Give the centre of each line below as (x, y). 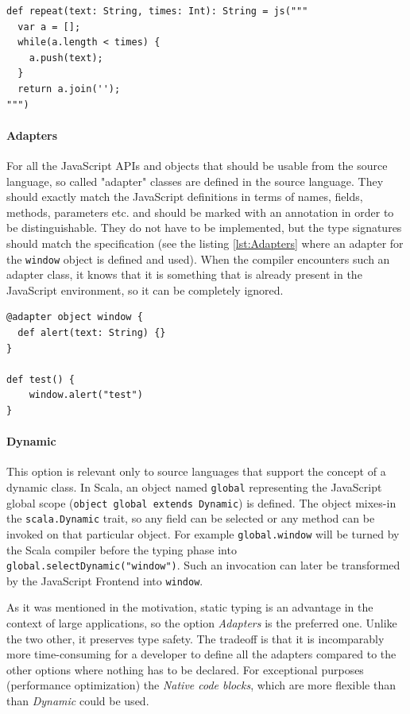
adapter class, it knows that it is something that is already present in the (184, 274)
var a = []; (49, 27)
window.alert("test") (86, 395)
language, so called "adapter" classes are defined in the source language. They (195, 181)
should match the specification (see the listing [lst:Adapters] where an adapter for (205, 243)
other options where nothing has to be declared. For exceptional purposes (185, 669)
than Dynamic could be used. (78, 700)
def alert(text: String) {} (92, 332)
